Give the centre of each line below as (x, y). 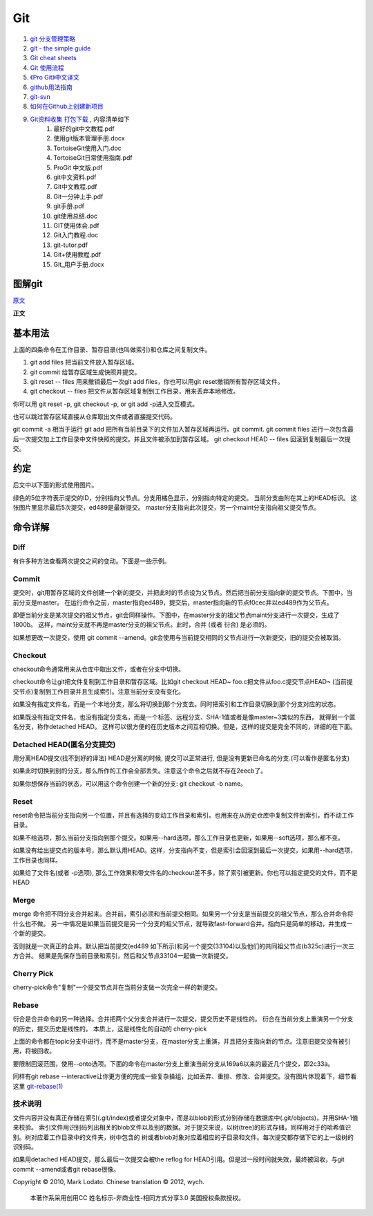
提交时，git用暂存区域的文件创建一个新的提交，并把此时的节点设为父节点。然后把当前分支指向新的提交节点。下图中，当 (183, 593)
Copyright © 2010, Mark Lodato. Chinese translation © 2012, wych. (109, 1182)
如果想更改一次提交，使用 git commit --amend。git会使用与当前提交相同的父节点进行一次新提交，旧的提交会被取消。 (179, 637)
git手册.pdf (69, 206)
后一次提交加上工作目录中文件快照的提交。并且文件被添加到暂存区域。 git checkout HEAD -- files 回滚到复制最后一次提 (182, 439)
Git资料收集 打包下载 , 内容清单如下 (80, 119)
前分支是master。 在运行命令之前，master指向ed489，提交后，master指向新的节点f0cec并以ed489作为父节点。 (173, 602)
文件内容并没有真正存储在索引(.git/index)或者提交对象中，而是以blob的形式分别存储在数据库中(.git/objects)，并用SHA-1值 (185, 1118)
